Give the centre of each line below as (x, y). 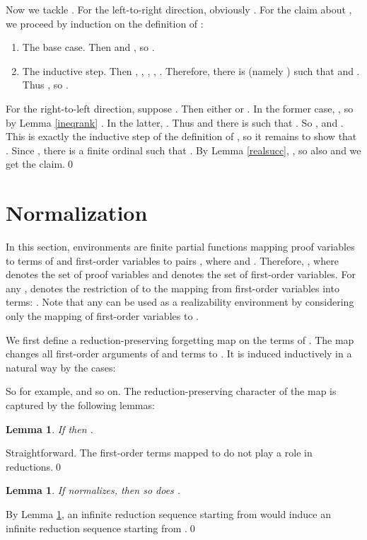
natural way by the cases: (61, 367)
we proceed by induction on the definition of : (105, 23)
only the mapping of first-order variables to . (102, 316)
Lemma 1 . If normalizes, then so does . (93, 490)
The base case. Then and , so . (88, 47)
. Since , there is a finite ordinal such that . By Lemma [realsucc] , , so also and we (183, 150)
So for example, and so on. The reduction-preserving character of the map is (171, 391)
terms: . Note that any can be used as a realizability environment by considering (180, 302)
